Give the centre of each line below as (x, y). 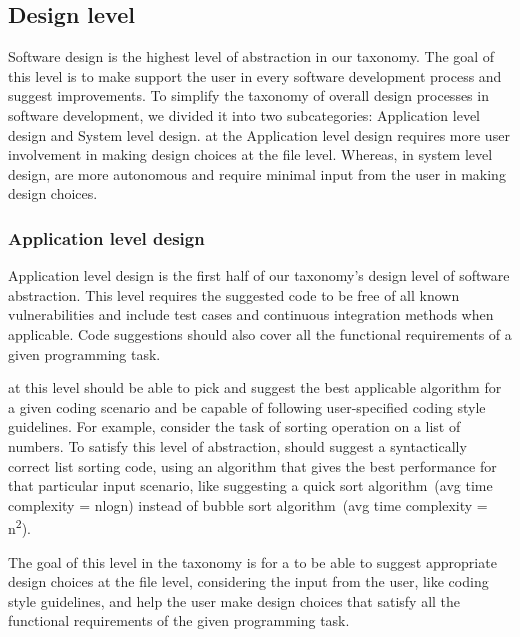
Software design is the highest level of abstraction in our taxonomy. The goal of (251, 56)
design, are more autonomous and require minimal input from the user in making (257, 173)
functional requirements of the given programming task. (179, 620)
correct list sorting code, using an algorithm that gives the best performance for (252, 465)
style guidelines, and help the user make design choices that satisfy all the (234, 600)
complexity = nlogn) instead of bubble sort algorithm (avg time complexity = (248, 504)
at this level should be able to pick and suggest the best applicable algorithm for (255, 387)
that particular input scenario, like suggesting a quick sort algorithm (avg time (250, 485)
